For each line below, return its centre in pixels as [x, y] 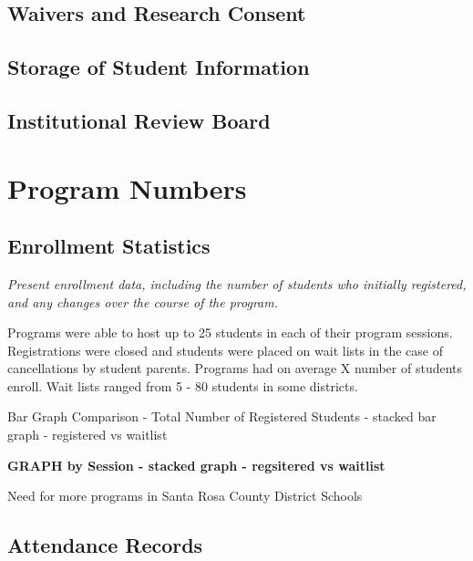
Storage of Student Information [159, 67]
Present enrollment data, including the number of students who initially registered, [237, 283]
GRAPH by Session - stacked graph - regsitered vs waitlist [196, 465]
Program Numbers [127, 187]
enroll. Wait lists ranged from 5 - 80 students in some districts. [183, 385]
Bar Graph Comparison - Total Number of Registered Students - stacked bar [222, 416]
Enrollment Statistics [109, 246]
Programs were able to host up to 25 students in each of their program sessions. [230, 332]
